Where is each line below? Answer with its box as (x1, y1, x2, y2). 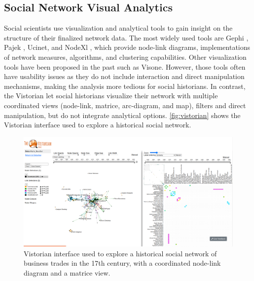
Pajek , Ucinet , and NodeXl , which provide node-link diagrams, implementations (4, 42, 251, 52)
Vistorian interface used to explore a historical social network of (24, 248, 217, 258)
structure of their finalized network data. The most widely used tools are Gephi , (4, 32, 249, 42)
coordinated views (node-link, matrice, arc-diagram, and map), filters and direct (4, 100, 246, 110)
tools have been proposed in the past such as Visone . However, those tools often (4, 61, 246, 72)
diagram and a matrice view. (24, 267, 110, 278)
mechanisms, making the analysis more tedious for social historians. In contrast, (4, 80, 246, 91)
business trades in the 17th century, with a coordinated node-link (24, 258, 221, 268)
